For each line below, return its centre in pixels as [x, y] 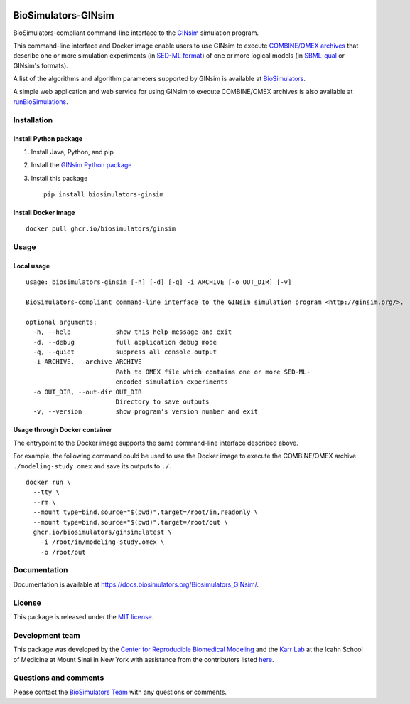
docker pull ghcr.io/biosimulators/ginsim [101, 229]
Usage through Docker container [63, 430]
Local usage [31, 266]
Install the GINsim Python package [81, 165]
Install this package [59, 178]
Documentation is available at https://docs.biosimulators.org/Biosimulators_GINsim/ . [136, 584]
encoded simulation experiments [172, 382]
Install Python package [48, 139]
